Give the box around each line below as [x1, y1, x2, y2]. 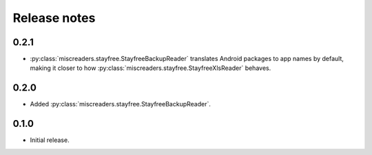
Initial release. [30, 136, 70, 144]
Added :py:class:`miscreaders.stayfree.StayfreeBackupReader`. [30, 100, 211, 108]
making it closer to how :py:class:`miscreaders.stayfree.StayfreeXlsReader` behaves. [30, 64, 271, 72]
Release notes [12, 10, 96, 25]
